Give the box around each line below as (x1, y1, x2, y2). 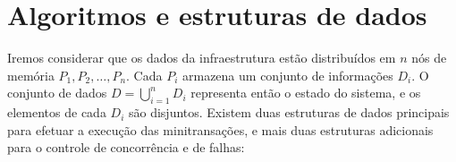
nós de (411, 48, 447, 67)
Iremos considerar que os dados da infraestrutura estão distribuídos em (7, 48, 396, 67)
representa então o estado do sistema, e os (190, 83, 421, 102)
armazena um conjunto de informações (182, 65, 393, 84)
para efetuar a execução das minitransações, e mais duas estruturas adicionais (7, 120, 434, 139)
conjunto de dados (7, 83, 107, 102)
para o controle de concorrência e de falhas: (7, 138, 245, 157)
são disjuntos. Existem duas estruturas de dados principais (128, 103, 450, 122)
